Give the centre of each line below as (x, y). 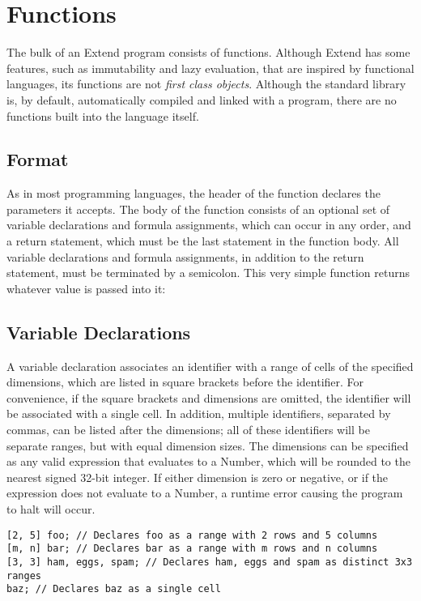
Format (38, 159)
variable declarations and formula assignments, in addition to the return (185, 256)
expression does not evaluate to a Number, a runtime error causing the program (205, 493)
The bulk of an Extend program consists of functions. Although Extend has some (208, 52)
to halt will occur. (51, 509)
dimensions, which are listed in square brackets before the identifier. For (185, 382)
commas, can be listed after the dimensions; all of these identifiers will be (188, 430)
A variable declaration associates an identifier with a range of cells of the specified (210, 366)
